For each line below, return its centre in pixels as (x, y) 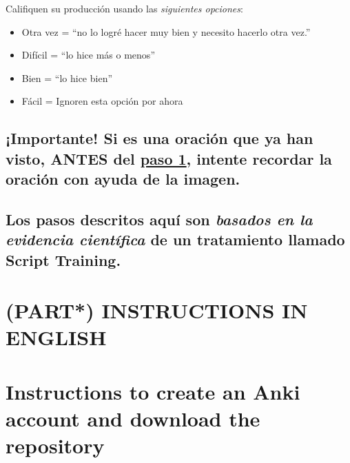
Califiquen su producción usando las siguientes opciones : (124, 8)
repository (55, 445)
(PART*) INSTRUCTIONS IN (157, 310)
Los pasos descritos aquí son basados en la (159, 219)
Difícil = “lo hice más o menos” (88, 55)
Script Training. (63, 259)
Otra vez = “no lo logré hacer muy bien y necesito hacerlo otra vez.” (166, 31)
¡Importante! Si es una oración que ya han (159, 138)
